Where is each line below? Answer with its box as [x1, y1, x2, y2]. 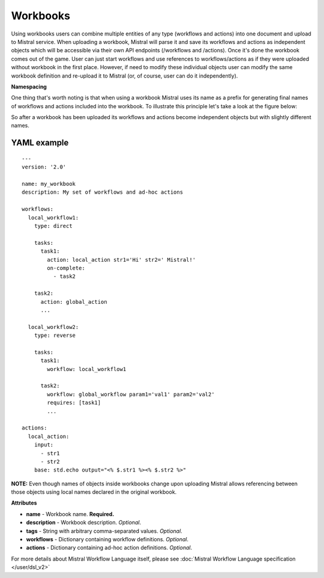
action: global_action [40, 298, 107, 305]
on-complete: [47, 265, 85, 271]
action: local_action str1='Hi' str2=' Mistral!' [47, 256, 196, 263]
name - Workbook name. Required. [26, 510, 115, 517]
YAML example [11, 138, 69, 148]
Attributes [11, 499, 37, 506]
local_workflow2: [28, 324, 79, 330]
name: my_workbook [22, 180, 76, 188]
